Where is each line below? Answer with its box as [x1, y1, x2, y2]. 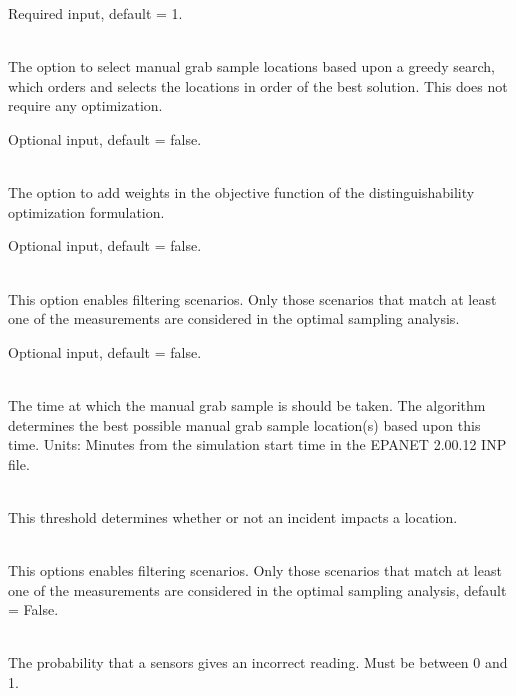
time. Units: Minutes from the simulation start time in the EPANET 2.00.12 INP [8, 434, 507, 455]
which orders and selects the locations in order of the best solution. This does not [8, 75, 508, 96]
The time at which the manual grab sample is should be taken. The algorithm [8, 394, 486, 415]
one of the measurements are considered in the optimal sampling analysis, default [8, 579, 507, 600]
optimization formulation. [8, 201, 165, 222]
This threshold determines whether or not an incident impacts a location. [8, 506, 458, 527]
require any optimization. [8, 95, 163, 116]
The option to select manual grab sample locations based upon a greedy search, [8, 56, 495, 77]
